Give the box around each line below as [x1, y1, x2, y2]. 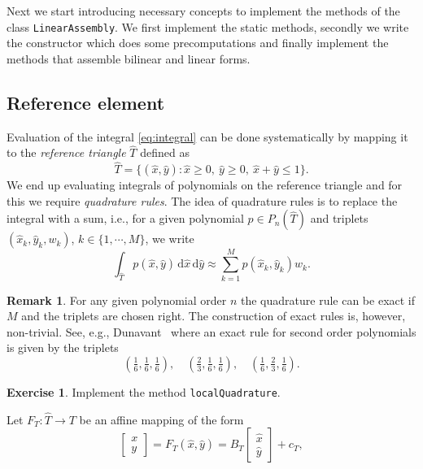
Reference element [7, 89, 165, 115]
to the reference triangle [7, 144, 126, 161]
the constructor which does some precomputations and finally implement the [7, 34, 389, 51]
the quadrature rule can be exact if [241, 291, 416, 308]
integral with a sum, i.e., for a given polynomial [7, 210, 244, 227]
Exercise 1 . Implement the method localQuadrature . [7, 383, 281, 400]
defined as [140, 144, 190, 161]
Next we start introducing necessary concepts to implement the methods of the [7, 2, 400, 19]
